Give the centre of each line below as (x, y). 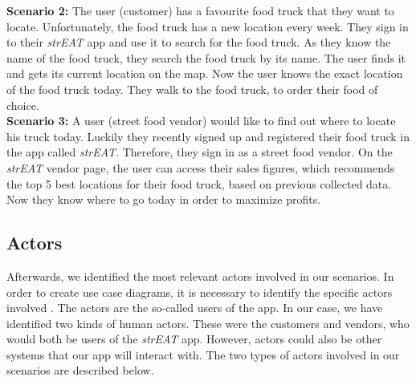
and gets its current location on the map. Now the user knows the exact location (205, 73)
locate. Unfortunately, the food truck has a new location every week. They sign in (208, 26)
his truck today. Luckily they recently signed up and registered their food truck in (208, 136)
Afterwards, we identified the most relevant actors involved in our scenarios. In (200, 276)
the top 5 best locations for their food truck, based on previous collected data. (199, 183)
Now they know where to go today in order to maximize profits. (164, 199)
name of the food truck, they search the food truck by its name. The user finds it (206, 57)
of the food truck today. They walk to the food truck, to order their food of (192, 89)
